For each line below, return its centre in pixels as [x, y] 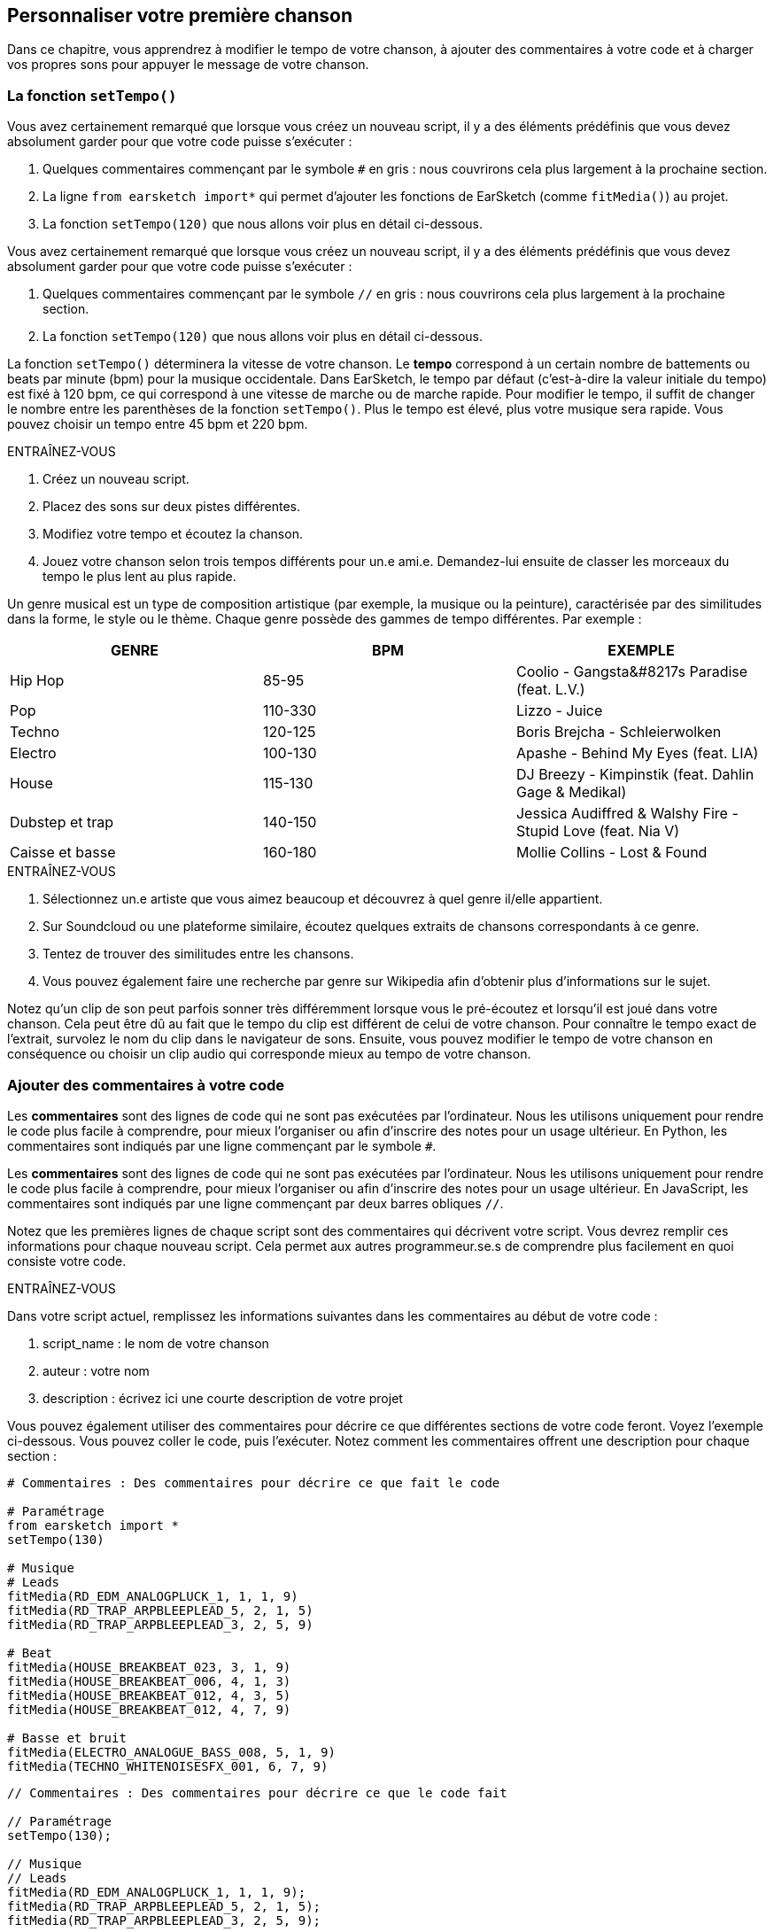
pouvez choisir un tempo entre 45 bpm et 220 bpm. [158, 424]
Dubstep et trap [62, 822]
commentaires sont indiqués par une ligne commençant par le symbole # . [222, 1145]
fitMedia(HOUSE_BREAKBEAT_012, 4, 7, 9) [149, 1709]
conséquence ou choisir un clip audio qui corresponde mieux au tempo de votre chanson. [269, 1054]
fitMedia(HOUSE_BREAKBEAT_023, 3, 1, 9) [149, 1667]
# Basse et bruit [67, 1738]
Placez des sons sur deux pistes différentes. [172, 507]
